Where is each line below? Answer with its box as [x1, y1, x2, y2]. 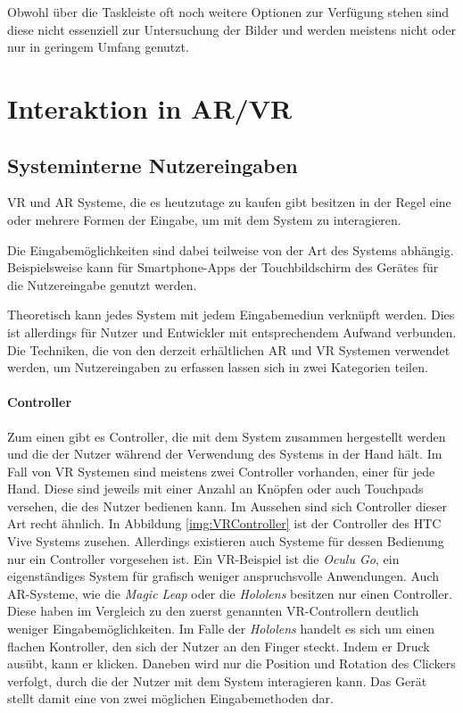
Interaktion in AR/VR [7, 89, 293, 126]
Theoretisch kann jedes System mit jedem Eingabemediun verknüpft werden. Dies [7, 305, 455, 324]
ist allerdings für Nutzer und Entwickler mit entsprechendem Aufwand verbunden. [7, 322, 457, 341]
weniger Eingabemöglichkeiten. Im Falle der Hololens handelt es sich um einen [7, 619, 435, 638]
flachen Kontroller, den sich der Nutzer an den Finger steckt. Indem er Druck [7, 636, 430, 655]
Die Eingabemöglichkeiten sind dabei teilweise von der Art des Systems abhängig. [7, 240, 454, 259]
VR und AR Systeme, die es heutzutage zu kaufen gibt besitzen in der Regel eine [7, 193, 451, 211]
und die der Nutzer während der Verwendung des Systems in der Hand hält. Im [7, 444, 442, 463]
